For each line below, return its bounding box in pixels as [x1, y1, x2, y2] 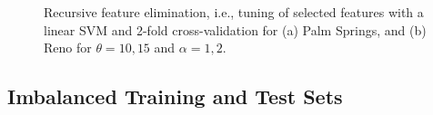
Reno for [44, 38, 92, 57]
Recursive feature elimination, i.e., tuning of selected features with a [44, 3, 424, 21]
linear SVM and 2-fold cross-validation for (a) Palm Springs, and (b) [44, 20, 427, 39]
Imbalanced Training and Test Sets [7, 82, 343, 110]
